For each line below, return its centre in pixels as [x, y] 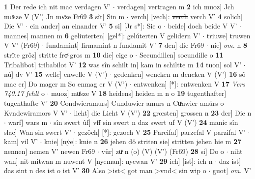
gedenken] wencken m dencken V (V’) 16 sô [180, 74]
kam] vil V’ [21, 141]
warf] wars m [28, 122]
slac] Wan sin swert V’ [38, 132]
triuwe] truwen [228, 35]
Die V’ [14, 26]
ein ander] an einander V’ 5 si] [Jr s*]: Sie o [96, 26]
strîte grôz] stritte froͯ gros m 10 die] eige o [69, 54]
